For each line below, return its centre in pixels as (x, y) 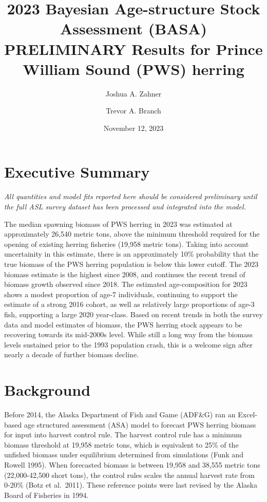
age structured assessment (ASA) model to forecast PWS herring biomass (140, 424)
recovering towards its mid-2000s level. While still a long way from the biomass (129, 334)
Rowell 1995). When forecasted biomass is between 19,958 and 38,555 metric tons (132, 465)
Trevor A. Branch (133, 111)
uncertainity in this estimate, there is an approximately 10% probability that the (131, 254)
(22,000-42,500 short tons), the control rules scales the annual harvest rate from (129, 475)
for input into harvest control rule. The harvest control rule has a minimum (123, 435)
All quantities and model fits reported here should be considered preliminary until (131, 196)
